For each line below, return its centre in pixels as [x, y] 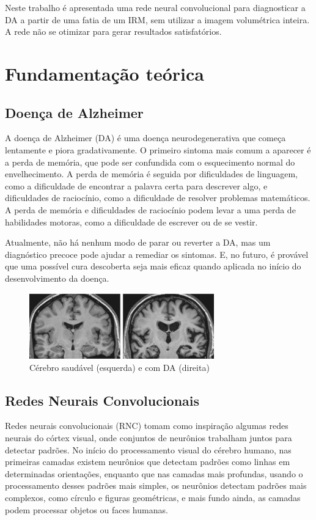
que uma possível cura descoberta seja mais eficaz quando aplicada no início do [153, 266]
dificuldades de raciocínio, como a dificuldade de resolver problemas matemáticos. [158, 198]
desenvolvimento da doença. [57, 278]
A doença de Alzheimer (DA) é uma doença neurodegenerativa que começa [145, 138]
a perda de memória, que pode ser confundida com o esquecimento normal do [150, 162]
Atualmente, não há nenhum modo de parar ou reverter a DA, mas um [138, 242]
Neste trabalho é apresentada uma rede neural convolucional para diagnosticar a [155, 7]
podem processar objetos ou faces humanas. [86, 509]
